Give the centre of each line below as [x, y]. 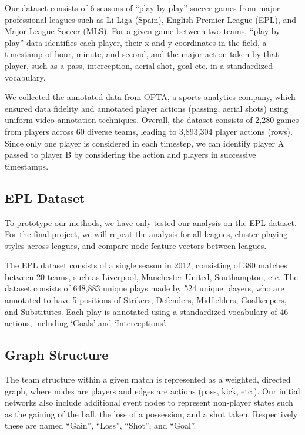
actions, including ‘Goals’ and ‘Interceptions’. [86, 323]
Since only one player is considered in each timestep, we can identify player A [145, 143]
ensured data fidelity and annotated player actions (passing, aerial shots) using [147, 108]
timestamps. [27, 166]
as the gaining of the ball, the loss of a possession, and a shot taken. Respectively [151, 414]
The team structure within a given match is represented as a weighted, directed [148, 379]
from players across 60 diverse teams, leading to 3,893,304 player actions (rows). [149, 131]
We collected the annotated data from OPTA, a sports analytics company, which [150, 97]
